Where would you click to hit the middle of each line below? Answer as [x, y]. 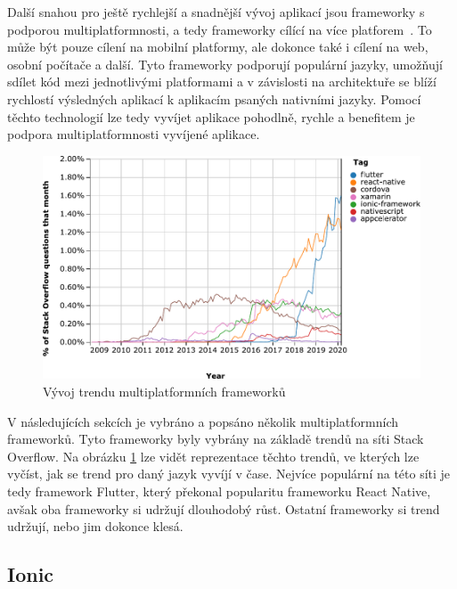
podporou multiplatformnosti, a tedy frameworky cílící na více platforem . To [220, 29]
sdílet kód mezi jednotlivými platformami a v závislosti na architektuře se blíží [222, 82]
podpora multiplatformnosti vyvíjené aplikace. [134, 134]
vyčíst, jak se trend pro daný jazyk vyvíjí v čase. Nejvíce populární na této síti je [229, 474]
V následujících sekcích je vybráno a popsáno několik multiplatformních [203, 421]
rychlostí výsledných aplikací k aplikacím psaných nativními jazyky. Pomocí [214, 98]
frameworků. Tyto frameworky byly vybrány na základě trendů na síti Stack [216, 439]
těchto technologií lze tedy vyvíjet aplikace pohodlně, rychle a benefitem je [211, 116]
